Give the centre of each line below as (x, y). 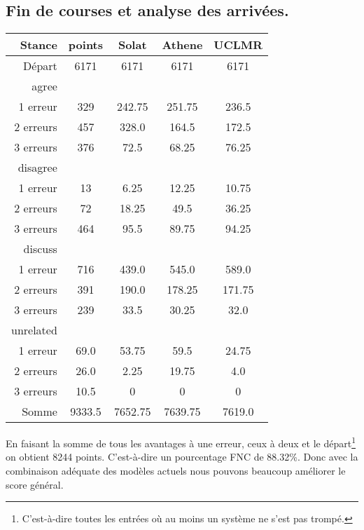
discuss (40, 249)
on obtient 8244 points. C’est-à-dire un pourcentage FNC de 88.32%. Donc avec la (182, 457)
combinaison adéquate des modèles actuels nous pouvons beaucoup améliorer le (176, 471)
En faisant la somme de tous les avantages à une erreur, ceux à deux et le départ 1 (181, 442)
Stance (38, 45)
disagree (37, 168)
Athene (182, 45)
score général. (35, 484)
